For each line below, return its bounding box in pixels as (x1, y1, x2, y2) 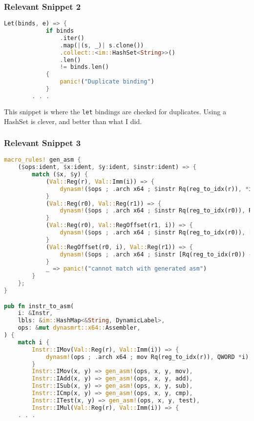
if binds (45, 27, 74, 35)
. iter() (60, 34, 85, 42)
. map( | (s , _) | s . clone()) (60, 42, 144, 49)
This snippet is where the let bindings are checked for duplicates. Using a (4, 106, 226, 116)
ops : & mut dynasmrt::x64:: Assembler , (18, 324, 141, 332)
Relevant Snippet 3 (4, 137, 81, 149)
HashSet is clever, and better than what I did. (4, 116, 142, 126)
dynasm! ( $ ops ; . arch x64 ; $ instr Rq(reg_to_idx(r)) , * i (60, 185, 253, 192)
